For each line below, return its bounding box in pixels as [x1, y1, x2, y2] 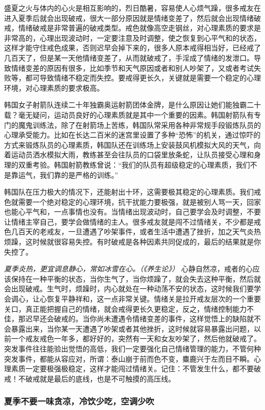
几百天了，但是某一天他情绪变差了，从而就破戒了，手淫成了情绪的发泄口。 [4, 52, 254, 63]
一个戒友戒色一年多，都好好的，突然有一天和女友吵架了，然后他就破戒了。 [11, 333, 261, 344]
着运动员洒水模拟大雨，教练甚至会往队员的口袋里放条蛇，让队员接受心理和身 [4, 149, 261, 160]
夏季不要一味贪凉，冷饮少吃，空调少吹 [4, 395, 154, 407]
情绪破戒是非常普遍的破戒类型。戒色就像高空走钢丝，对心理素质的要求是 [18, 22, 261, 33]
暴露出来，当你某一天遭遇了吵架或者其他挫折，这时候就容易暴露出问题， [11, 323, 254, 334]
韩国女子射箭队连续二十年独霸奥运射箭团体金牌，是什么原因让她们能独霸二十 [4, 99, 261, 110]
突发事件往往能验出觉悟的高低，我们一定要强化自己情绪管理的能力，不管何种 [4, 343, 261, 353]
